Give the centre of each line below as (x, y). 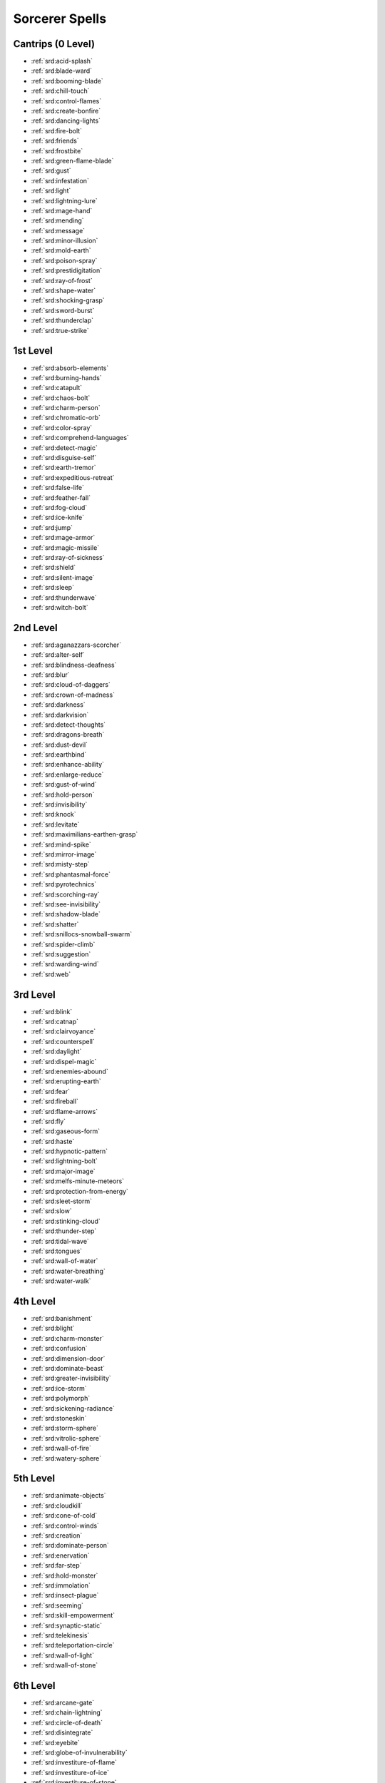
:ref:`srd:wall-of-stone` (65, 1665)
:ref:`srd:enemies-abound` (70, 1071)
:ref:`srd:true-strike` (60, 330)
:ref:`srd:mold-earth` (61, 250)
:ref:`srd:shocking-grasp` (68, 300)
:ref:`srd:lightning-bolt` (64, 1161)
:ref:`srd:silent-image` (63, 577)
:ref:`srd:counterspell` (63, 1041)
